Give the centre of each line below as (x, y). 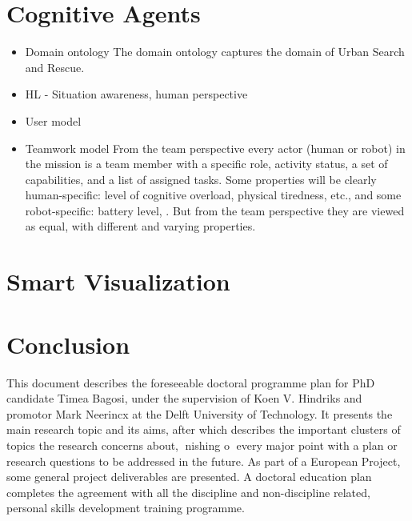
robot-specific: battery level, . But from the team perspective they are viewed (215, 210)
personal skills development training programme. (126, 508)
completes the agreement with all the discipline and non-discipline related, (188, 492)
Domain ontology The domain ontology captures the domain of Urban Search (215, 52)
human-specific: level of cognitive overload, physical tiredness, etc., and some (213, 195)
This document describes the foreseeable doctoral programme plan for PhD (191, 382)
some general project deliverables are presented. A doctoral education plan (189, 477)
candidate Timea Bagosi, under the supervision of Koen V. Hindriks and (184, 398)
